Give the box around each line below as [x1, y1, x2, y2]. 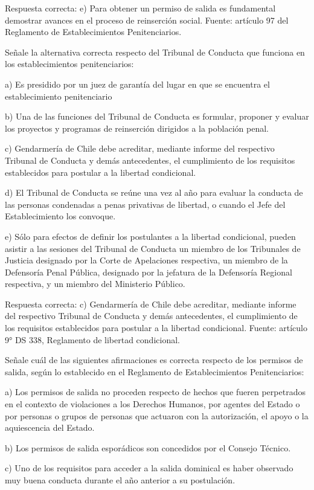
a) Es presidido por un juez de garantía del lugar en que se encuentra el [5, 77, 270, 90]
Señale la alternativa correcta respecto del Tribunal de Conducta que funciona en [5, 45, 305, 58]
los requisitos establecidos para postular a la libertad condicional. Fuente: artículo [5, 321, 308, 334]
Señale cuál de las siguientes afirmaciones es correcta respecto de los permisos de [5, 353, 303, 366]
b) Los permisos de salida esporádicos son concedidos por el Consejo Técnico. [5, 441, 291, 454]
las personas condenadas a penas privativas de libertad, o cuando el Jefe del [5, 198, 286, 210]
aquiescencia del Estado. [5, 421, 95, 434]
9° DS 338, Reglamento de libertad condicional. [5, 333, 180, 346]
